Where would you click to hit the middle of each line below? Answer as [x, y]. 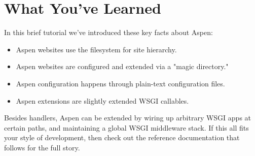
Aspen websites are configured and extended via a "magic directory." [122, 66]
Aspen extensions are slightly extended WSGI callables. [102, 100]
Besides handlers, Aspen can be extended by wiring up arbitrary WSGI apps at [128, 118]
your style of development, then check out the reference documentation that [122, 137]
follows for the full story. [42, 147]
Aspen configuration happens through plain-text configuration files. [120, 83]
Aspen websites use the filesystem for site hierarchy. [96, 49]
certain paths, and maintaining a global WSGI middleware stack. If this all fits [126, 127]
